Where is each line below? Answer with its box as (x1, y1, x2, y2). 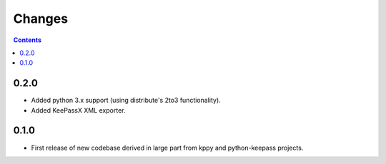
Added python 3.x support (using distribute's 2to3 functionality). (31, 96, 221, 105)
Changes (13, 11, 68, 26)
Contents (13, 36, 42, 44)
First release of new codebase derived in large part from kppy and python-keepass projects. (31, 143, 304, 152)
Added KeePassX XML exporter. (31, 106, 126, 114)
